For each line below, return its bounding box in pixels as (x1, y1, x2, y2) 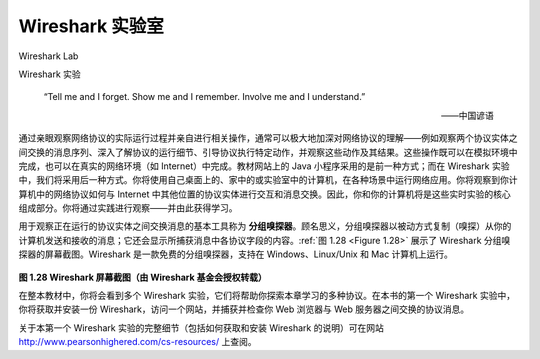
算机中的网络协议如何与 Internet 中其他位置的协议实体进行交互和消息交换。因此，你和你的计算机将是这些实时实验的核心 (18, 188, 512, 200)
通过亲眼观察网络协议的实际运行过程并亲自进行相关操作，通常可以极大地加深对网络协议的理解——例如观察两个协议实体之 (18, 132, 518, 144)
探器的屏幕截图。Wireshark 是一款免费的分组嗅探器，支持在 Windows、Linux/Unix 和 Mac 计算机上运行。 (18, 248, 454, 260)
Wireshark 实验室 (18, 15, 165, 37)
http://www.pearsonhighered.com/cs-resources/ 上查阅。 (18, 336, 257, 348)
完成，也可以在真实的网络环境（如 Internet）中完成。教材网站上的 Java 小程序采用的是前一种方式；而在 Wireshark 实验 (18, 160, 510, 172)
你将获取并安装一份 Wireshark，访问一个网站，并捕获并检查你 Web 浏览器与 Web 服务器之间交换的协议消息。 (18, 303, 470, 315)
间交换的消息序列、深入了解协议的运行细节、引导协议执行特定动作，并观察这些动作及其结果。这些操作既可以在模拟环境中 (18, 146, 518, 158)
